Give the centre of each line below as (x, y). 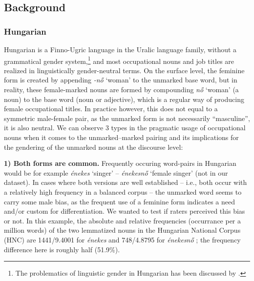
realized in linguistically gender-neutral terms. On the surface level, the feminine (124, 70)
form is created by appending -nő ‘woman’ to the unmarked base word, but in (121, 80)
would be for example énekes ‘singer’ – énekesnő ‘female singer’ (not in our (116, 172)
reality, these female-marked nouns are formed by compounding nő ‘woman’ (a (121, 90)
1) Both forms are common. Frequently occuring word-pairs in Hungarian (120, 163)
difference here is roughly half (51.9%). (62, 249)
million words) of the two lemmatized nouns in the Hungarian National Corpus (122, 230)
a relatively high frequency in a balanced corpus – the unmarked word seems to (123, 191)
